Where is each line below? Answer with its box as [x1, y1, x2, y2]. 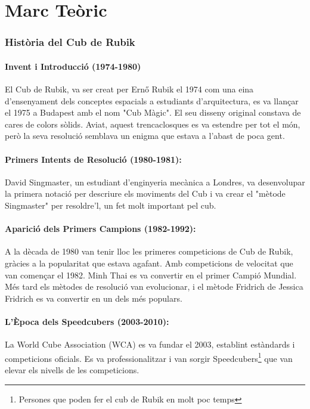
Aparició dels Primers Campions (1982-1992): [5, 222, 196, 235]
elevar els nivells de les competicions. [5, 363, 139, 376]
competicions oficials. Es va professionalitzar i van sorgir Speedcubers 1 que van [5, 350, 293, 364]
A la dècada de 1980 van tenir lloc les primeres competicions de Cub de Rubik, [5, 245, 293, 258]
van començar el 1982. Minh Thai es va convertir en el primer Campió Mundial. [5, 268, 297, 281]
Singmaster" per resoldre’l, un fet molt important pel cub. [5, 199, 216, 211]
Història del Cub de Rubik [5, 35, 135, 49]
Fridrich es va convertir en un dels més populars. [5, 292, 182, 304]
